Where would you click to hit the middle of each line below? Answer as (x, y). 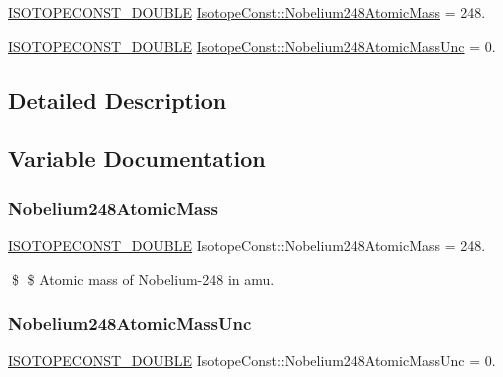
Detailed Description (117, 99)
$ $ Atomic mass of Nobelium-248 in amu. (143, 278)
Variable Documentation (137, 158)
